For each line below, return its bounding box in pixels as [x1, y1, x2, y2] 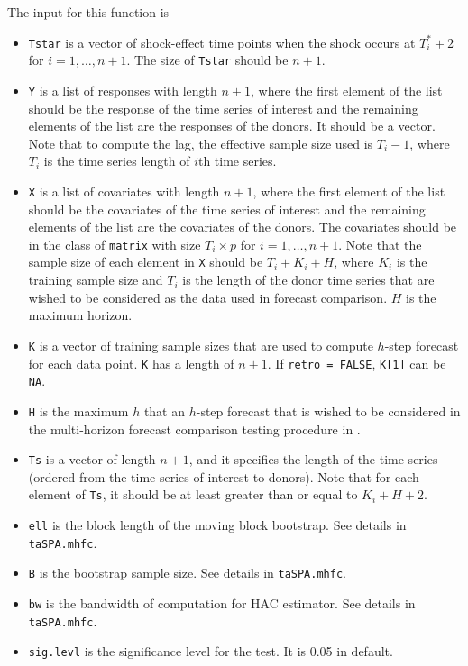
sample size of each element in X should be [28, 252, 263, 271]
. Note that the [338, 234, 422, 253]
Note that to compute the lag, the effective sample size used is [28, 133, 373, 152]
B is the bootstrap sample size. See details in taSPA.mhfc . [28, 563, 346, 582]
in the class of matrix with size [28, 234, 201, 253]
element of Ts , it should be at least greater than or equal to [28, 485, 358, 504]
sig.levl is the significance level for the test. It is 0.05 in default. [28, 642, 393, 661]
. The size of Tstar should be [126, 50, 289, 69]
